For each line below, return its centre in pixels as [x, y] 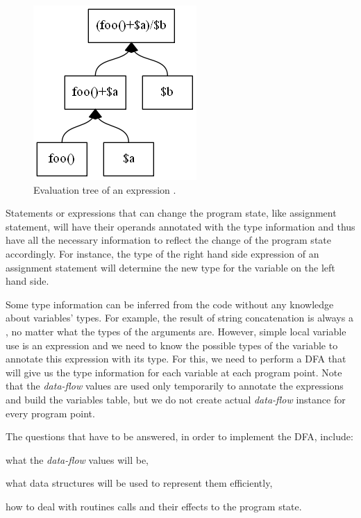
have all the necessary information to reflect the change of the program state [168, 240]
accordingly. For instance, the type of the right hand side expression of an [162, 253]
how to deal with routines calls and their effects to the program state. [154, 506]
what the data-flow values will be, [77, 459]
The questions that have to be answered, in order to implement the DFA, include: [179, 436]
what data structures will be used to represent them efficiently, [139, 483]
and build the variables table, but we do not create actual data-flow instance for [176, 399]
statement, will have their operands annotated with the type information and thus [180, 226]
